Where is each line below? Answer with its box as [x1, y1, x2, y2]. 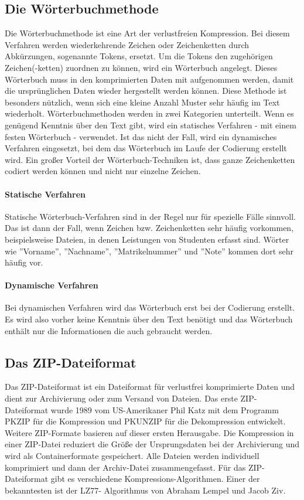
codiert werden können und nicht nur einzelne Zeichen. [5, 165, 201, 177]
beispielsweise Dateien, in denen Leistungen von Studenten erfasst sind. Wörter [5, 233, 289, 245]
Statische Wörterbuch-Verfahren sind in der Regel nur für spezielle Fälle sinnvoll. [5, 210, 296, 222]
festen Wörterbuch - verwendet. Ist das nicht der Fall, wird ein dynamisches [5, 130, 277, 142]
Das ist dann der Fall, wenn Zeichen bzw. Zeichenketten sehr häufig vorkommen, [5, 222, 294, 234]
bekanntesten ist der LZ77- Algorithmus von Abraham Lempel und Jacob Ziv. [5, 484, 286, 496]
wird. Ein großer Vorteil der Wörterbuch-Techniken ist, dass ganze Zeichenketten [5, 153, 295, 165]
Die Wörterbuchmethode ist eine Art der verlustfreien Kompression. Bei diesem [5, 27, 290, 39]
